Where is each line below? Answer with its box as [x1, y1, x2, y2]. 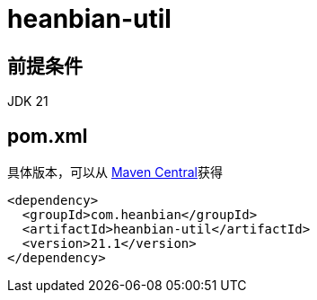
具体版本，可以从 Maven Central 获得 [7, 164, 223, 181]
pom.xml [7, 124, 88, 147]
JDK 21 [7, 93, 48, 110]
